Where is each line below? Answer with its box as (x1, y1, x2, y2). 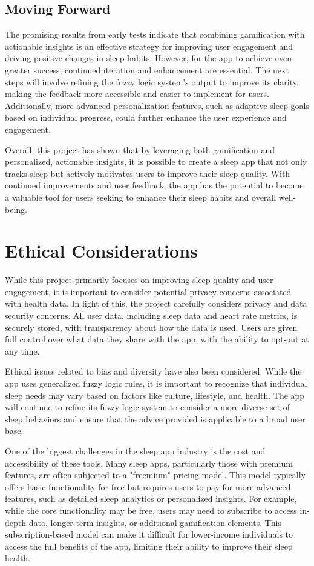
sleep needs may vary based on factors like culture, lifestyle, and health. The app (5, 388, 305, 401)
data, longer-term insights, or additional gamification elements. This (28, 516, 282, 528)
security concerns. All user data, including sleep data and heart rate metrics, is (5, 309, 298, 322)
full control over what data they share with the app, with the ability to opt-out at (5, 333, 309, 345)
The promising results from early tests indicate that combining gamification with (5, 28, 305, 41)
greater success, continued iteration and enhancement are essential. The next (5, 63, 289, 76)
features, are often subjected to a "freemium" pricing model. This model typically (5, 468, 306, 481)
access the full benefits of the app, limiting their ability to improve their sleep (5, 539, 293, 552)
